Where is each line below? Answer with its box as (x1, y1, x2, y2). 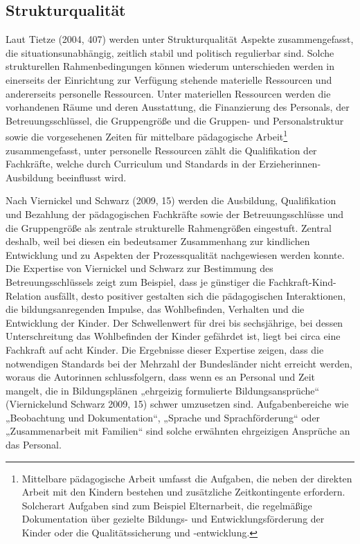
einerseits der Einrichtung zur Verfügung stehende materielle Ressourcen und (6, 72, 332, 87)
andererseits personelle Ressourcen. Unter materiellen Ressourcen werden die (6, 86, 331, 100)
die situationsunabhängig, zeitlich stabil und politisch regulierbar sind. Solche (6, 45, 334, 60)
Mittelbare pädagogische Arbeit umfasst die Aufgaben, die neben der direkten (21, 471, 352, 485)
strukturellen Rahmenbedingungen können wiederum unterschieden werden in (6, 59, 335, 73)
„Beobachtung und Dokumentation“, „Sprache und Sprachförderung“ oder (6, 410, 321, 424)
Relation (6, 288, 42, 302)
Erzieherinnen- (259, 156, 321, 171)
